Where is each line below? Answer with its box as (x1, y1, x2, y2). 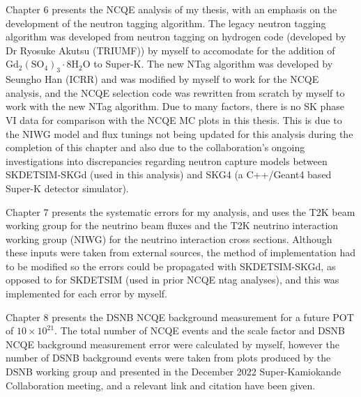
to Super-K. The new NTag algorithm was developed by (93, 56, 333, 71)
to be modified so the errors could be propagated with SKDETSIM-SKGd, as (6, 258, 336, 273)
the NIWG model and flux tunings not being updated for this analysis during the (6, 126, 353, 141)
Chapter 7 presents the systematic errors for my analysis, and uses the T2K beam (6, 204, 355, 219)
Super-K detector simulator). (6, 180, 129, 195)
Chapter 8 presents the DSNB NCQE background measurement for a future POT (6, 309, 354, 324)
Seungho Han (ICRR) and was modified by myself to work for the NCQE (6, 72, 319, 86)
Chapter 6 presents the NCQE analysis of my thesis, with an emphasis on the (6, 2, 337, 16)
